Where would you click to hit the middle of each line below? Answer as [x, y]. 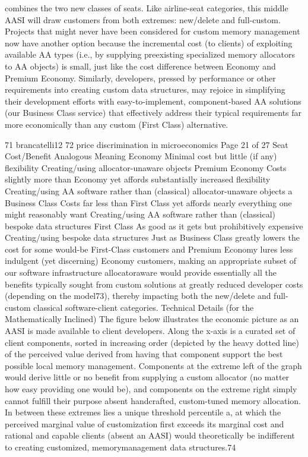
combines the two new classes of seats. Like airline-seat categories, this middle [147, 8]
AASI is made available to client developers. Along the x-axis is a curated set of [150, 331]
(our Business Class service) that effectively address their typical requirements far [153, 113]
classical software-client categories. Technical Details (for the [144, 307]
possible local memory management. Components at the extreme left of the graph [153, 365]
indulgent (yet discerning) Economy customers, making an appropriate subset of [151, 261]
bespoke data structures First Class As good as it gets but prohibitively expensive [154, 226]
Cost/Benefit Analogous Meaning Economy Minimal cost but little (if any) [141, 156]
